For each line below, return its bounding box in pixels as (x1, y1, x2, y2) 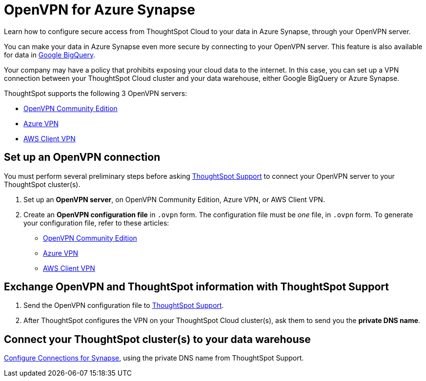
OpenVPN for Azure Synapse (4, 1, 195, 18)
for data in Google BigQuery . (4, 50, 96, 59)
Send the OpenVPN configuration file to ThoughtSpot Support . (23, 301, 224, 310)
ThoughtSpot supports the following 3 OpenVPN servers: (4, 89, 187, 97)
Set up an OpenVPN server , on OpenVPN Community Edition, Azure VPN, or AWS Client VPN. (23, 195, 325, 204)
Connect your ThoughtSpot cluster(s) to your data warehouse (4, 333, 311, 345)
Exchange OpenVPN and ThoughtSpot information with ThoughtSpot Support (4, 281, 389, 293)
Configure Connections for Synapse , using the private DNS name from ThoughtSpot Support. (4, 354, 304, 362)
